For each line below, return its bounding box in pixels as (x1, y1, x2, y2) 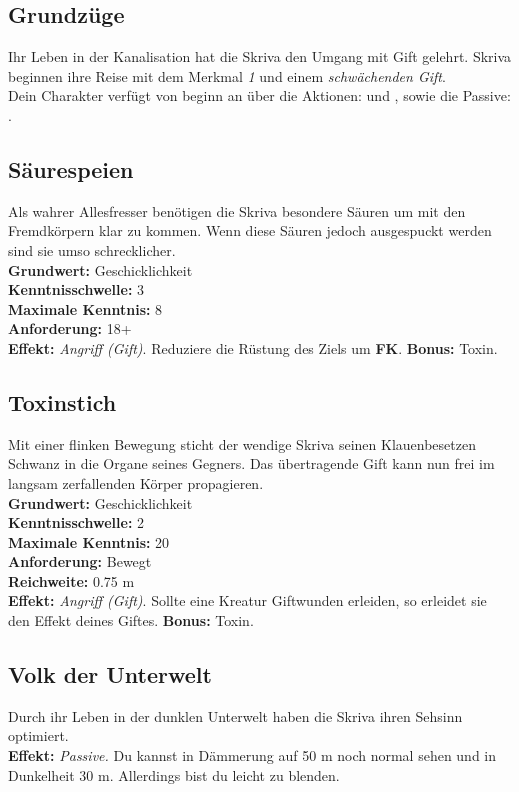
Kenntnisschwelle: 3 (8, 279, 145, 300)
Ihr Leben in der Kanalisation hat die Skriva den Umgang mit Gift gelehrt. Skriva (8, 46, 512, 67)
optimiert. (8, 725, 69, 746)
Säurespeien (8, 153, 134, 184)
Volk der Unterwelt (8, 659, 212, 690)
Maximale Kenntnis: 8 (8, 298, 163, 319)
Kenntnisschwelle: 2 (8, 512, 145, 533)
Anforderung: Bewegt (8, 551, 152, 572)
